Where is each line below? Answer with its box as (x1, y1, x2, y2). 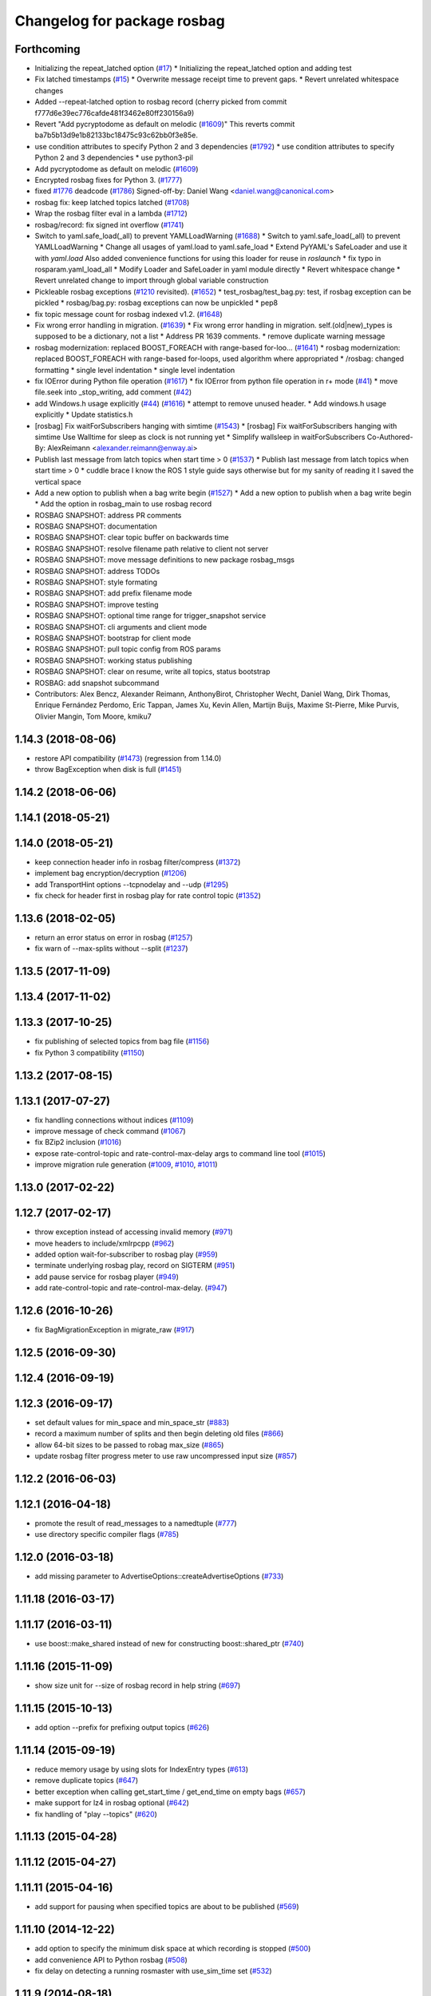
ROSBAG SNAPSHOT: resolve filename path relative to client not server (34, 544, 269, 553)
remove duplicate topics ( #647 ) (34, 1776, 139, 1785)
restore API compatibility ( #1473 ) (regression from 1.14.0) (34, 753, 222, 762)
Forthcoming (14, 42, 81, 56)
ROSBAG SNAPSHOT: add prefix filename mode (34, 588, 192, 598)
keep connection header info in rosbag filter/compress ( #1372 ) (34, 857, 241, 866)
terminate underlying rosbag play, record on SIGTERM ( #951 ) (34, 1261, 235, 1270)
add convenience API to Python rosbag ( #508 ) (34, 1954, 188, 1964)
